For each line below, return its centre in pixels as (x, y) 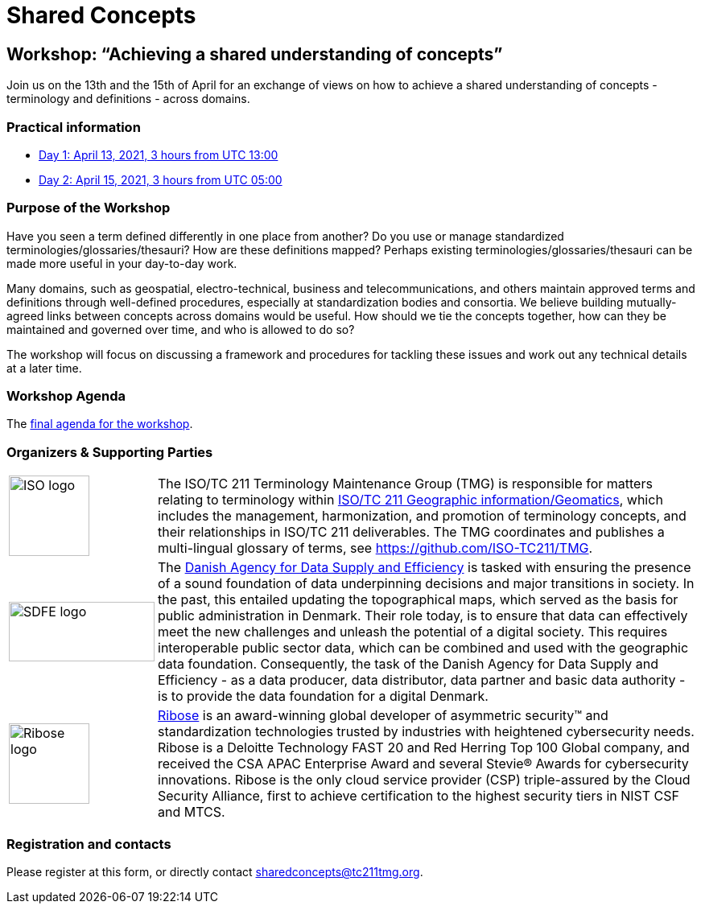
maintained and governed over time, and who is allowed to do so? (181, 329)
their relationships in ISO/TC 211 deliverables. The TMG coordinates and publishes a (411, 532)
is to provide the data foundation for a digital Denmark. (323, 696)
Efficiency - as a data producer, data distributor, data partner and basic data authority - (422, 680)
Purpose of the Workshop (89, 208)
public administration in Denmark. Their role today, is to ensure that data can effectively (423, 616)
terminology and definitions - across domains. (128, 99)
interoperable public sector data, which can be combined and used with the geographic (423, 648)
